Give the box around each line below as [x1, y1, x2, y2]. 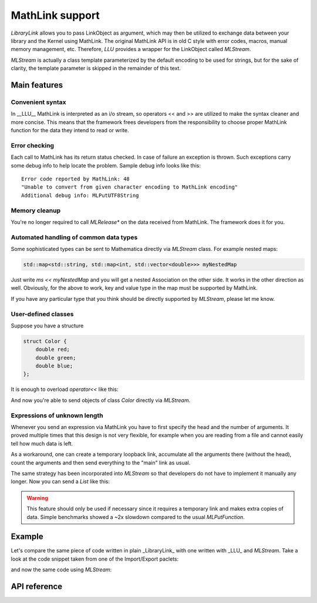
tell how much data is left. [11, 440, 73, 447]
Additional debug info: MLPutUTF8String [21, 192, 139, 199]
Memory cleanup [11, 206, 61, 215]
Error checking [11, 141, 55, 149]
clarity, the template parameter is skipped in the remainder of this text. [11, 65, 181, 72]
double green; [35, 354, 76, 361]
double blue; [35, 363, 73, 370]
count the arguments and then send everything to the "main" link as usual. [11, 459, 191, 466]
